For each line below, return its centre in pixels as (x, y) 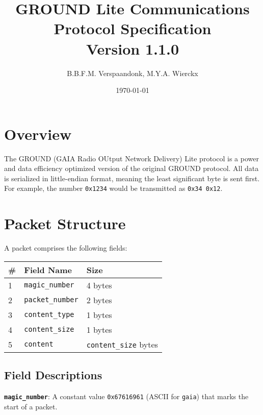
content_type (49, 315)
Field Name (48, 270)
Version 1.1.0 (133, 48)
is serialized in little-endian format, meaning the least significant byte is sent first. (132, 178)
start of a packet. (31, 406)
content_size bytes (122, 344)
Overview (38, 133)
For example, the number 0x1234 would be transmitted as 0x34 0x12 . (113, 188)
